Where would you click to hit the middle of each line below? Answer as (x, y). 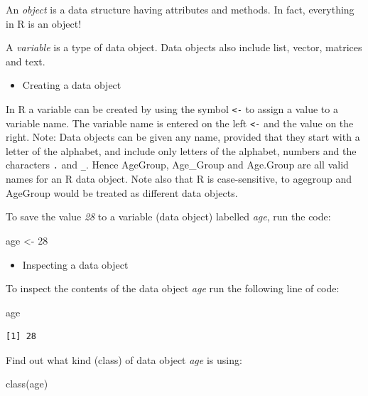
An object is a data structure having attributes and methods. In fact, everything (180, 9)
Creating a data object (72, 85)
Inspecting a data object (75, 264)
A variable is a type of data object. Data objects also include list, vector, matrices (184, 47)
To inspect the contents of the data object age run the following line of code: (173, 288)
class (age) (27, 384)
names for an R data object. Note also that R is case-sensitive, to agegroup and (179, 179)
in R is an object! (44, 23)
